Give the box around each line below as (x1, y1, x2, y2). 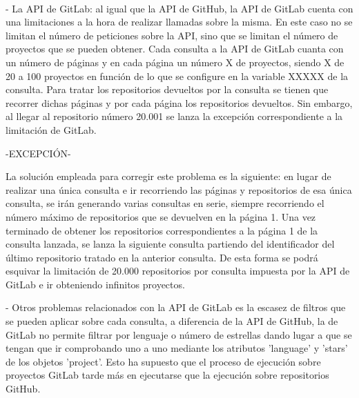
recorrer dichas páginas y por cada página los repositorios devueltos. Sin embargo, (6, 95, 353, 110)
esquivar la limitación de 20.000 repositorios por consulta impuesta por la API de (6, 263, 350, 278)
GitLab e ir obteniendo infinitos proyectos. (6, 277, 185, 291)
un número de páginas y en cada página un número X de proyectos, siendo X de (6, 54, 345, 69)
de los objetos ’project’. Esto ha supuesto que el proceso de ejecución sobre (6, 354, 321, 368)
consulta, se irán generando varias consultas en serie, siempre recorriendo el (6, 196, 324, 210)
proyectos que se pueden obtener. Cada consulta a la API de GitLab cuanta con (6, 41, 344, 56)
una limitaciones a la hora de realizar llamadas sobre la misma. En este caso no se (6, 14, 353, 29)
